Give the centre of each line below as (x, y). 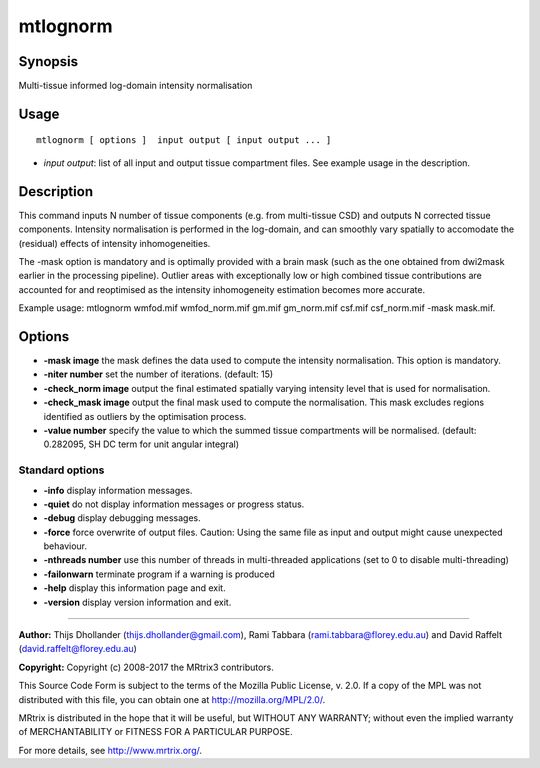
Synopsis (48, 61)
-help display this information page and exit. (134, 588)
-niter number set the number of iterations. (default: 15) (158, 374)
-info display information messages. (118, 490)
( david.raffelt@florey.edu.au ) (77, 649)
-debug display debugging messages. (122, 518)
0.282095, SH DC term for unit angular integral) (141, 444)
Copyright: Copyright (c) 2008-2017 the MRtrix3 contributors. (146, 667)
